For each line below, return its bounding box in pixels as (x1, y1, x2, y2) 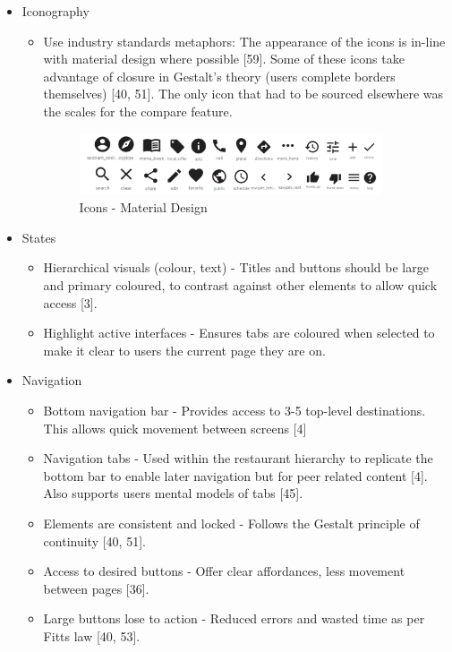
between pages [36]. (43, 579, 149, 597)
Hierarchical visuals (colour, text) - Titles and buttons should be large (43, 258, 429, 277)
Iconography (21, 2, 90, 20)
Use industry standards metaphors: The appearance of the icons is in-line (43, 31, 446, 50)
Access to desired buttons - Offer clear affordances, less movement (43, 562, 405, 580)
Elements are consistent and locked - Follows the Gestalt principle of (43, 514, 420, 533)
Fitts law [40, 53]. (43, 626, 141, 645)
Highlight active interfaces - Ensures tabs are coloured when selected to (43, 323, 435, 342)
